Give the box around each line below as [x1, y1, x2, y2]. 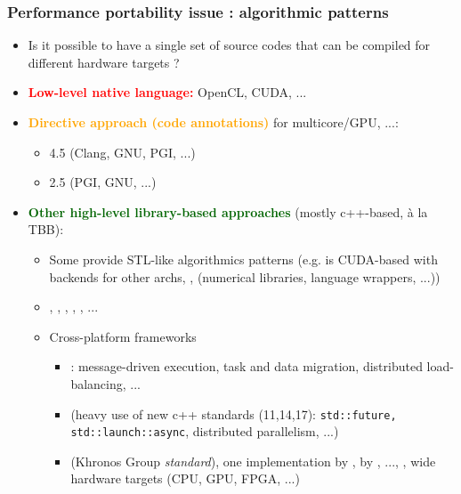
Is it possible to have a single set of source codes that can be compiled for [28, 36, 431, 54]
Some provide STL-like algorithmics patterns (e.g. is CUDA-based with [49, 249, 438, 268]
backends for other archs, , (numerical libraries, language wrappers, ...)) [49, 267, 441, 286]
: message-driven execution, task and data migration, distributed [70, 357, 423, 376]
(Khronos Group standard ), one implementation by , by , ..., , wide [70, 451, 436, 470]
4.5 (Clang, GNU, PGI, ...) [49, 142, 196, 161]
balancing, [70, 374, 126, 393]
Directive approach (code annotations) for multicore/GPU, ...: [28, 113, 399, 131]
